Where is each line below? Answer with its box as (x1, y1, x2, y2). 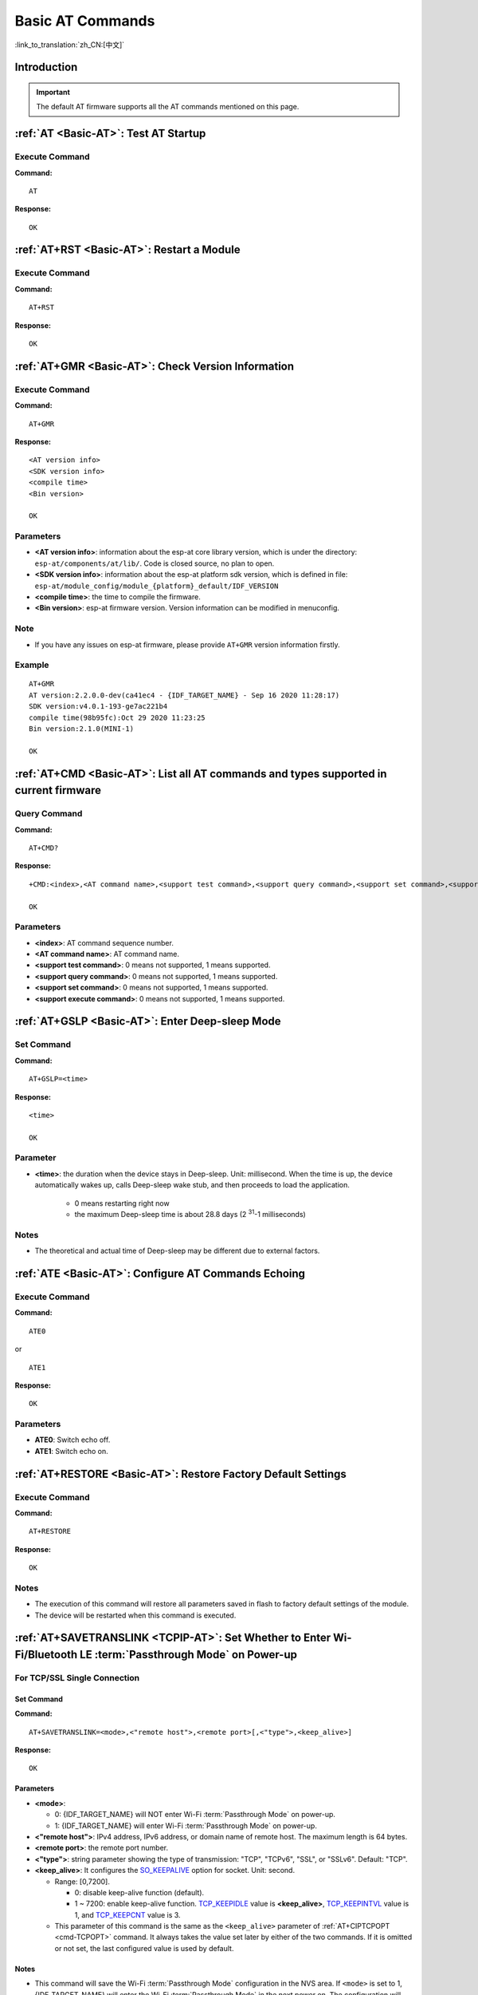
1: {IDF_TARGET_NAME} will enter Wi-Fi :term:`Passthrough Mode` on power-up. (54, 1820, 318, 1831)
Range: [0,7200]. (54, 1876, 111, 1886)
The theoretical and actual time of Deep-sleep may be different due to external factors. (34, 1246, 320, 1256)
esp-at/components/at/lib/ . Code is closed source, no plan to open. (34, 559, 275, 568)
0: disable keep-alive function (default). (74, 1887, 205, 1897)
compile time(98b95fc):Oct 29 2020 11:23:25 (29, 713, 206, 722)
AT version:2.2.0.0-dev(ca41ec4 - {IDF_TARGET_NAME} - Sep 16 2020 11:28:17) (29, 690, 340, 700)
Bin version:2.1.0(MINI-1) (29, 725, 135, 733)
